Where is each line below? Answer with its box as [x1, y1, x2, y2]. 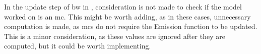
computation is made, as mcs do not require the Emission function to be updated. [4, 21, 257, 31]
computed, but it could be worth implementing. [4, 40, 151, 51]
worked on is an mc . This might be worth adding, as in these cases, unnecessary [4, 11, 251, 21]
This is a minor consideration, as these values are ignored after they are [4, 30, 225, 41]
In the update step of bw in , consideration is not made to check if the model [4, 1, 242, 11]
